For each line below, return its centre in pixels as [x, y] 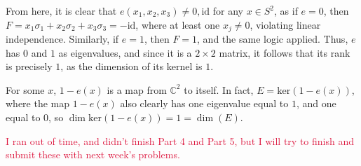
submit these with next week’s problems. [93, 154]
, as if [286, 11]
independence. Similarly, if [62, 39]
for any [228, 11]
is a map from [137, 89]
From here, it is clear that [61, 11]
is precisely [29, 66]
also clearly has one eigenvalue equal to [204, 103]
